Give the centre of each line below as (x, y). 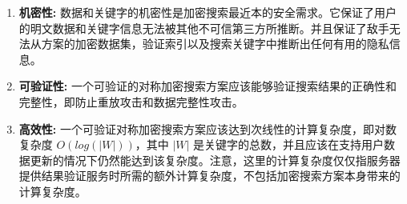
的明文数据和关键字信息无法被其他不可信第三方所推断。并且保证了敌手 (204, 28)
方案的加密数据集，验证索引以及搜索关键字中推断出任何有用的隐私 (215, 44)
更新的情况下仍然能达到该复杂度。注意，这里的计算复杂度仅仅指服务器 (215, 160)
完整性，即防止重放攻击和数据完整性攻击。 (131, 101)
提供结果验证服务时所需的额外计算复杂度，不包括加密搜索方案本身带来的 (210, 176)
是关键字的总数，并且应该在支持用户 (289, 144)
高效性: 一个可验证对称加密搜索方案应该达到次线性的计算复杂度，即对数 (208, 128)
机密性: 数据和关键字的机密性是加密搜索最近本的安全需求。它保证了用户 (208, 12)
